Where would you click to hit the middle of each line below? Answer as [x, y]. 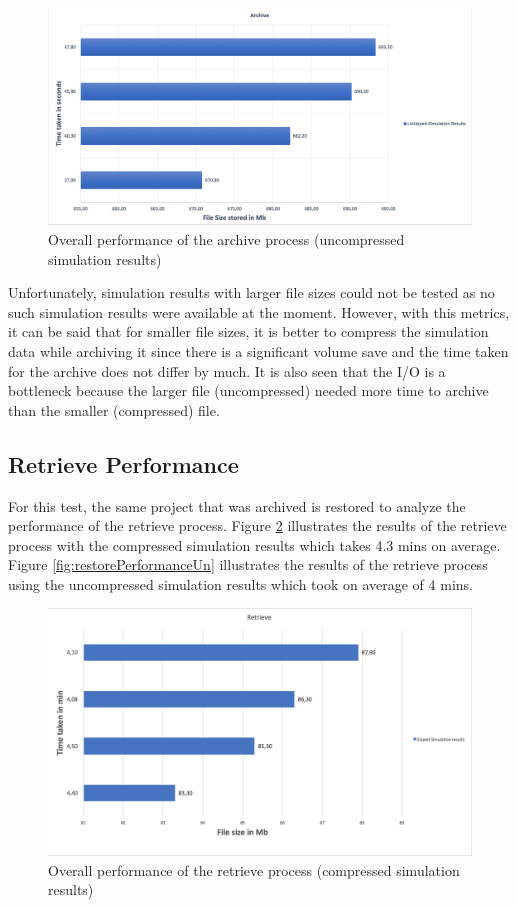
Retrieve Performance [123, 463]
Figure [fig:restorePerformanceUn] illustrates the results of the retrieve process [248, 564]
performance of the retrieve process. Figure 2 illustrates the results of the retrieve [257, 525]
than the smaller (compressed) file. [114, 409]
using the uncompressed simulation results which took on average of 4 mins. [240, 583]
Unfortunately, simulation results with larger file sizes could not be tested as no [251, 292]
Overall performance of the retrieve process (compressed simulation [254, 869]
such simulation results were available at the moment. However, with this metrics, [259, 311]
